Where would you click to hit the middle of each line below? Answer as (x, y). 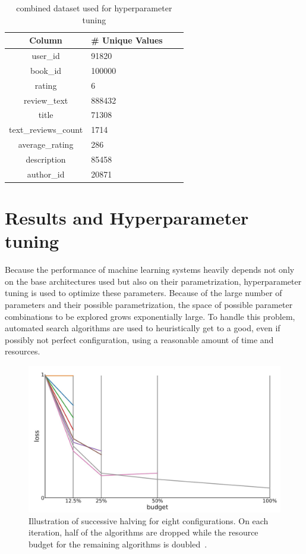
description (46, 159)
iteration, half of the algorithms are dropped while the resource (143, 532)
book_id (46, 70)
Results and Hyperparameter (127, 218)
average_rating (46, 144)
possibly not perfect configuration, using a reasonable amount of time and (139, 339)
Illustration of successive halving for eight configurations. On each (149, 520)
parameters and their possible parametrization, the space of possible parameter (149, 304)
